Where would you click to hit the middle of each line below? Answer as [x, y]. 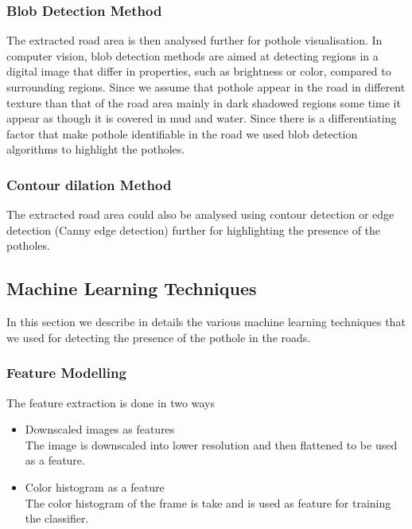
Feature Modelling [66, 373]
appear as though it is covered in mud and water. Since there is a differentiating [202, 118]
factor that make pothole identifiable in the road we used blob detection [182, 133]
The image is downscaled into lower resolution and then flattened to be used [211, 444]
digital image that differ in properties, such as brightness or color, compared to [199, 71]
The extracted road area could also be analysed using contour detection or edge [200, 214]
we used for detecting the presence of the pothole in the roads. [159, 337]
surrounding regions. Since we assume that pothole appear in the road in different [206, 87]
